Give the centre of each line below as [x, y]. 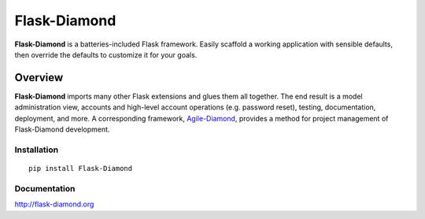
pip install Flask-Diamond [81, 168]
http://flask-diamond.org [54, 204]
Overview [39, 78]
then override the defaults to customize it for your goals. [106, 54]
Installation [37, 150]
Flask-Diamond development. [62, 129]
